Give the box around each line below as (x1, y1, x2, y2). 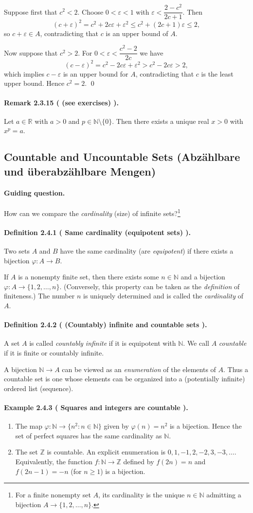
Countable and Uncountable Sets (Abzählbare (4, 149, 240, 164)
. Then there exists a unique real (112, 116, 209, 126)
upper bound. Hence (4, 78, 65, 88)
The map (15, 421, 43, 431)
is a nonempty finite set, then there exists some (18, 272, 159, 282)
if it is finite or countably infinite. (4, 348, 104, 358)
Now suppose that (4, 47, 58, 58)
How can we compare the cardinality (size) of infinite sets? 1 (4, 207, 181, 218)
